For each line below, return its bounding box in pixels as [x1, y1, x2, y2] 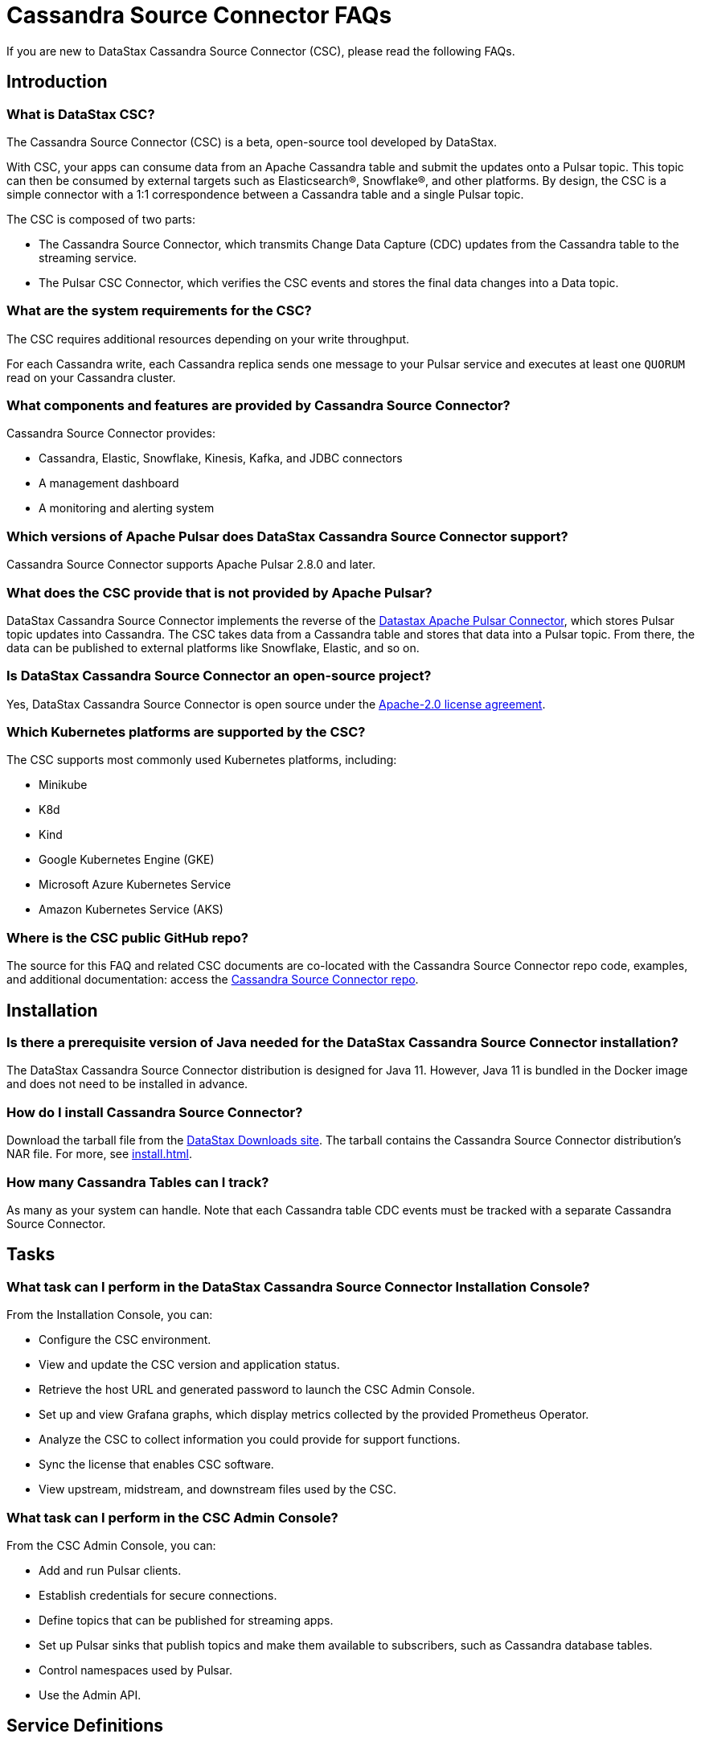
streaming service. [39, 250, 137, 265]
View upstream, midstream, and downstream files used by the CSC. [39, 1482, 397, 1497]
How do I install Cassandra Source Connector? [6, 1103, 303, 1120]
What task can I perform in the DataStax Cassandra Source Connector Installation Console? [6, 1278, 590, 1295]
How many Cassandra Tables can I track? [6, 1173, 269, 1190]
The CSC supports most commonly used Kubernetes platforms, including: [6, 753, 397, 767]
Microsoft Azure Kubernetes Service [39, 877, 232, 892]
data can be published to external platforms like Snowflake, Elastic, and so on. [6, 640, 420, 655]
